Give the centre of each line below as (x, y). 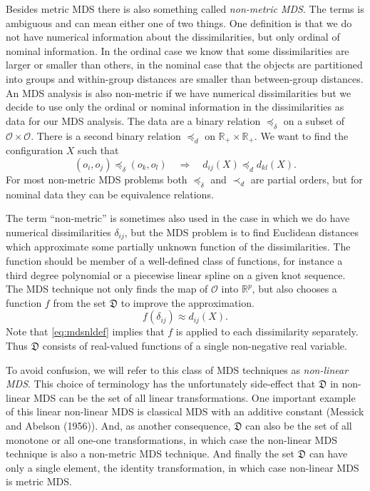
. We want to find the (301, 135)
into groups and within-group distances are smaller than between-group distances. (185, 78)
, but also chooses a (294, 289)
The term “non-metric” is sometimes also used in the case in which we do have (178, 218)
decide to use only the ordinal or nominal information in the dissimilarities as (175, 107)
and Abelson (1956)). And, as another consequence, (118, 425)
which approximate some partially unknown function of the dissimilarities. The (178, 247)
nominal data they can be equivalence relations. (110, 194)
